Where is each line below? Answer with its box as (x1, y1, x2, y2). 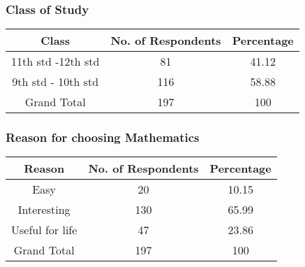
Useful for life (11, 222, 77, 238)
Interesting (17, 201, 70, 218)
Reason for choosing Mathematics (6, 129, 200, 146)
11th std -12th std (11, 53, 100, 70)
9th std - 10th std (12, 73, 99, 90)
